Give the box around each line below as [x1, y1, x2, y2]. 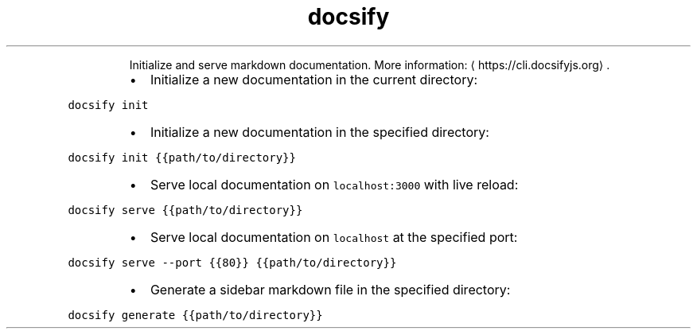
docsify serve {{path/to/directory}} [68, 203, 303, 216]
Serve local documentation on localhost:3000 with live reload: [150, 176, 519, 193]
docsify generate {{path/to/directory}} [68, 308, 323, 321]
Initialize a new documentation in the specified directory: [150, 123, 489, 140]
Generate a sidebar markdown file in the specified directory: [150, 281, 511, 298]
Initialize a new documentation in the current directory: [150, 71, 478, 88]
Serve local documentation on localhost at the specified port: [150, 228, 518, 245]
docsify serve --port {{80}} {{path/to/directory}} [68, 255, 397, 269]
